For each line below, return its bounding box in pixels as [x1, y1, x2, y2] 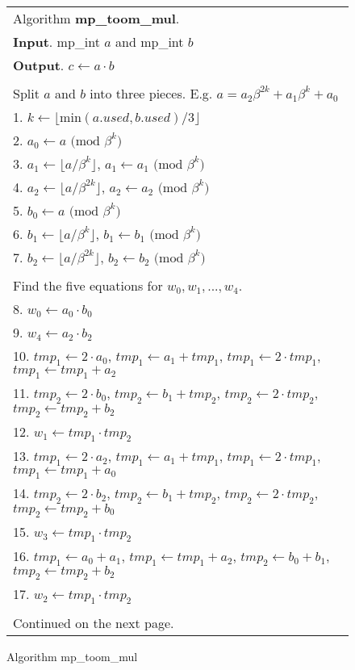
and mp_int [115, 32, 184, 51]
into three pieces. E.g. [90, 84, 213, 103]
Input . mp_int [13, 32, 100, 51]
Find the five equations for [13, 276, 163, 295]
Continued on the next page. [13, 613, 174, 633]
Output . [13, 56, 65, 74]
